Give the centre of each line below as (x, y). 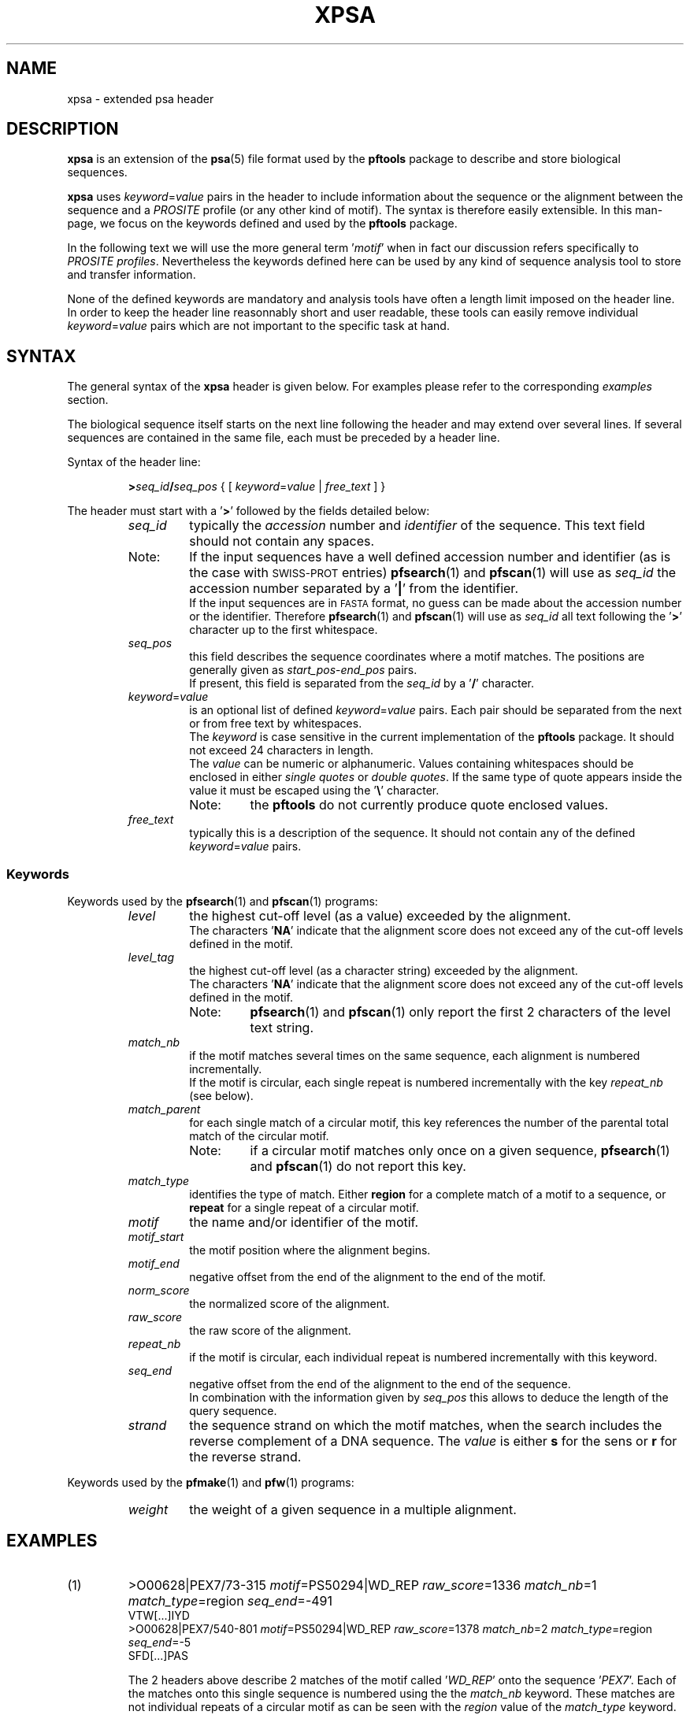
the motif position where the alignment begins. (310, 1250)
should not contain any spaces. (282, 541)
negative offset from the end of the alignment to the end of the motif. (367, 1277)
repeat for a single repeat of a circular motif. (304, 1208)
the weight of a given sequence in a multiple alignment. (353, 1510)
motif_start (156, 1237)
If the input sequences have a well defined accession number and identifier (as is (430, 557)
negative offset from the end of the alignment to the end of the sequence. (380, 1384)
